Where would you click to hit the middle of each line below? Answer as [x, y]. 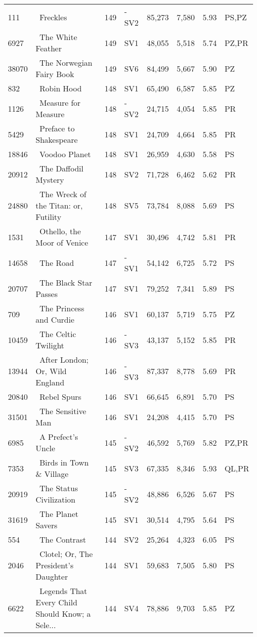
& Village [52, 474]
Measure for [60, 103]
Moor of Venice [62, 242]
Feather [49, 48]
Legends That [64, 591]
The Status [59, 488]
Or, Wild [51, 371]
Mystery [50, 180]
